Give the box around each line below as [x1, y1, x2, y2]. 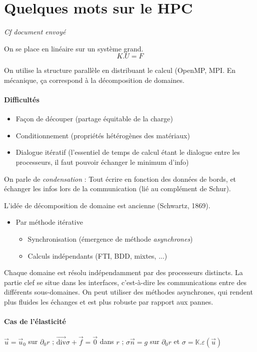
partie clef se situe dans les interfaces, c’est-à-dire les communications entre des [4, 277, 246, 287]
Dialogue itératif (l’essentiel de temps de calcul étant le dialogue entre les [15, 147, 240, 157]
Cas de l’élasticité [4, 316, 66, 327]
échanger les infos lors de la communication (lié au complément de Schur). [4, 183, 231, 194]
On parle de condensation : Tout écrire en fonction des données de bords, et [4, 173, 236, 184]
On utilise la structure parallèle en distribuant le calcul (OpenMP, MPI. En [4, 65, 236, 75]
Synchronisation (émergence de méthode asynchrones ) [27, 234, 193, 244]
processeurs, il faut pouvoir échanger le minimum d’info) [15, 157, 189, 167]
